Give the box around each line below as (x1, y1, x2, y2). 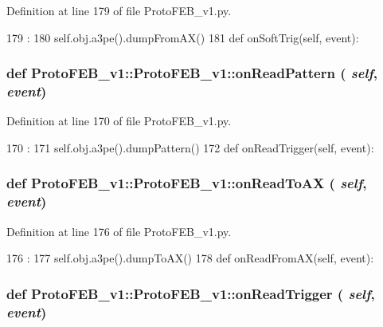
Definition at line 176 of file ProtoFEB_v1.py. (6, 223, 232, 239)
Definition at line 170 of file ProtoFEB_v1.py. (6, 112, 232, 129)
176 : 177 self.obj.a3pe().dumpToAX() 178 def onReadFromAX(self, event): (6, 250, 374, 266)
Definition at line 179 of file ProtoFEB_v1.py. (6, 2, 232, 18)
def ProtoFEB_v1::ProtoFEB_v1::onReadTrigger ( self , (6, 283, 375, 303)
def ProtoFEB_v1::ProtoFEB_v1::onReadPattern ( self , (6, 63, 378, 83)
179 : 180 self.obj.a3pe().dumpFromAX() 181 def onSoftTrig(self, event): (6, 29, 359, 45)
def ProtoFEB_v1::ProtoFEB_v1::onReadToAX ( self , (6, 173, 367, 193)
